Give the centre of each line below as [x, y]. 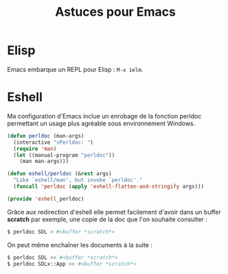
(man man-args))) [44, 162]
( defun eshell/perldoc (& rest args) [59, 174]
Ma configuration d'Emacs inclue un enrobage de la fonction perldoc [104, 116]
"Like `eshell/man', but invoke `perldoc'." [78, 180]
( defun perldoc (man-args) [46, 136]
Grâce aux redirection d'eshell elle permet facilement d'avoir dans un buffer [114, 212]
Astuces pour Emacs [115, 12]
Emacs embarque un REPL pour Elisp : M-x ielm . [75, 69]
